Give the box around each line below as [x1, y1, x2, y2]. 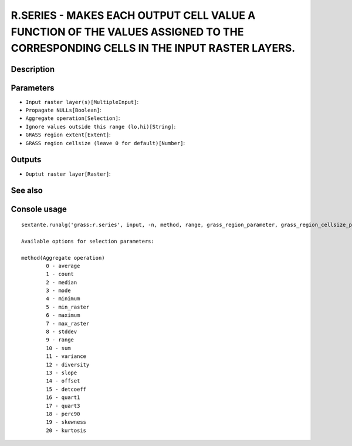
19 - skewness [46, 419, 87, 425]
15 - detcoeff [46, 385, 87, 393]
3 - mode [46, 287, 71, 294]
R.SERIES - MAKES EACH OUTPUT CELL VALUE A [11, 9, 256, 22]
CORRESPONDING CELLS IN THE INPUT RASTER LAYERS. [11, 42, 296, 55]
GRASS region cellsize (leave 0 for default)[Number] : [25, 139, 185, 146]
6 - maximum [46, 312, 80, 318]
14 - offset [46, 378, 80, 384]
